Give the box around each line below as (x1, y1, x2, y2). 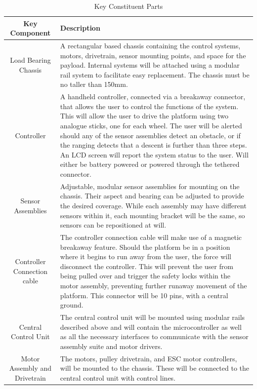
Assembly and (9, 363, 52, 373)
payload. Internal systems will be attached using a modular (60, 60, 240, 70)
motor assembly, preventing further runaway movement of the (60, 280, 247, 291)
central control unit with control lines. (60, 372, 176, 383)
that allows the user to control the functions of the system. (60, 101, 239, 111)
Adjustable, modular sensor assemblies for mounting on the (60, 181, 240, 191)
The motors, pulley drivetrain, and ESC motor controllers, (60, 353, 237, 363)
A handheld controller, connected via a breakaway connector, (60, 91, 246, 102)
